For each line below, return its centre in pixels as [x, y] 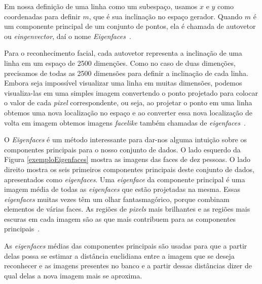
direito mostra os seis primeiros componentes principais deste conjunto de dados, [129, 169]
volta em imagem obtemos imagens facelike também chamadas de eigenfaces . [125, 122]
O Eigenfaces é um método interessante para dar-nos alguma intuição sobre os [125, 139]
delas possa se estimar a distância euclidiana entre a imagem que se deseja [119, 255]
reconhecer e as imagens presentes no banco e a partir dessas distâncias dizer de [128, 266]
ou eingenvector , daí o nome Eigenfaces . [68, 36]
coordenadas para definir [42, 16]
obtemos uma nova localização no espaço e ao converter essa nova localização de [128, 112]
